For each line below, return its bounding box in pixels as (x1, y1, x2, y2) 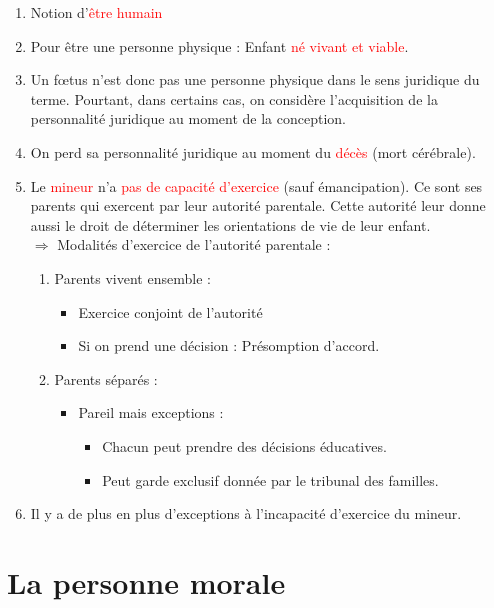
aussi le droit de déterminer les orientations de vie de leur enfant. (30, 214, 431, 235)
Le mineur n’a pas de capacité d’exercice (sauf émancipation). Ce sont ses (30, 175, 483, 196)
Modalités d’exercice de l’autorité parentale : (57, 234, 331, 255)
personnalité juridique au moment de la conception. (30, 108, 346, 129)
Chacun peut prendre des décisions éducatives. (102, 435, 387, 456)
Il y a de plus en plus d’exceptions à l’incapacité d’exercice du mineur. (30, 503, 462, 524)
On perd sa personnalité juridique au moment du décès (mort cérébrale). (30, 141, 476, 162)
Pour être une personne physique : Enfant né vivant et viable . (30, 35, 409, 56)
